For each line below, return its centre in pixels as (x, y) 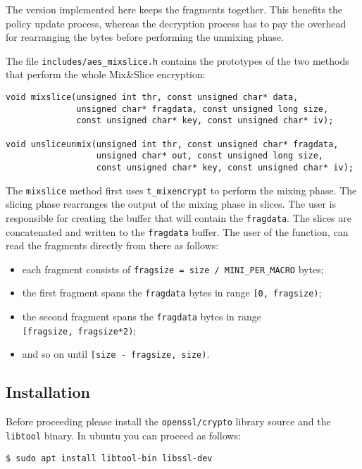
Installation (48, 392)
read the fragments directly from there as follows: (112, 245)
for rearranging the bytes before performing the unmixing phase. (145, 37)
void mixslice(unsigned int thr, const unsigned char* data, (152, 98)
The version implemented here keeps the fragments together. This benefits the (174, 9)
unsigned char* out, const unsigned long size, (210, 156)
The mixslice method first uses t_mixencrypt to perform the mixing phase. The (181, 190)
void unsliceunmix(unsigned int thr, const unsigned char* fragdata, (172, 144)
